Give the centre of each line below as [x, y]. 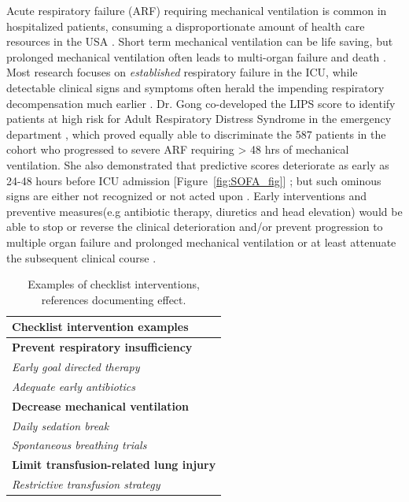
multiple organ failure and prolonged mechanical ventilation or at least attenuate [201, 242]
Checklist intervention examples [100, 327]
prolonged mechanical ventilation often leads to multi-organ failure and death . [196, 56]
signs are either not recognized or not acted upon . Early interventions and [187, 196]
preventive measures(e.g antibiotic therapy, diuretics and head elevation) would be [204, 211]
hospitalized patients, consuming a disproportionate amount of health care [186, 26]
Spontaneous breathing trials [79, 445]
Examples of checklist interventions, [114, 284]
